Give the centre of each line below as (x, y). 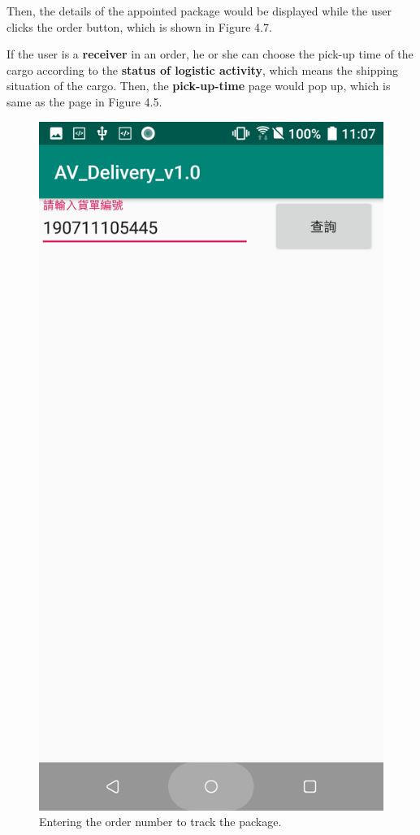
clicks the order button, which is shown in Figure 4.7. (139, 26)
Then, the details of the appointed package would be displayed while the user (199, 11)
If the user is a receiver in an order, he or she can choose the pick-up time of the (210, 54)
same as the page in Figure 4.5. (84, 101)
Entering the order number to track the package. (160, 822)
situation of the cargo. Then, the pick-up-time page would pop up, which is (199, 86)
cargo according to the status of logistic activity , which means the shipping (202, 69)
